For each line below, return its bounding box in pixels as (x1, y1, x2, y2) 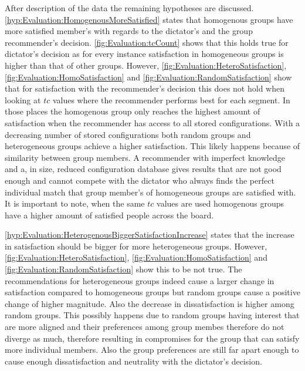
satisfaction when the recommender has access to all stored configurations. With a (5, 116, 300, 129)
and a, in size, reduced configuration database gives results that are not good (5, 163, 282, 175)
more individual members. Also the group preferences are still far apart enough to (5, 343, 299, 356)
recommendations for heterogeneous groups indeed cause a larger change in (5, 274, 274, 286)
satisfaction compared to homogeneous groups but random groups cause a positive (5, 286, 300, 298)
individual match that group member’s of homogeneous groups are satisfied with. (5, 185, 296, 198)
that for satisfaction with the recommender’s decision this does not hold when (5, 82, 284, 95)
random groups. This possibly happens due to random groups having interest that (5, 309, 300, 321)
